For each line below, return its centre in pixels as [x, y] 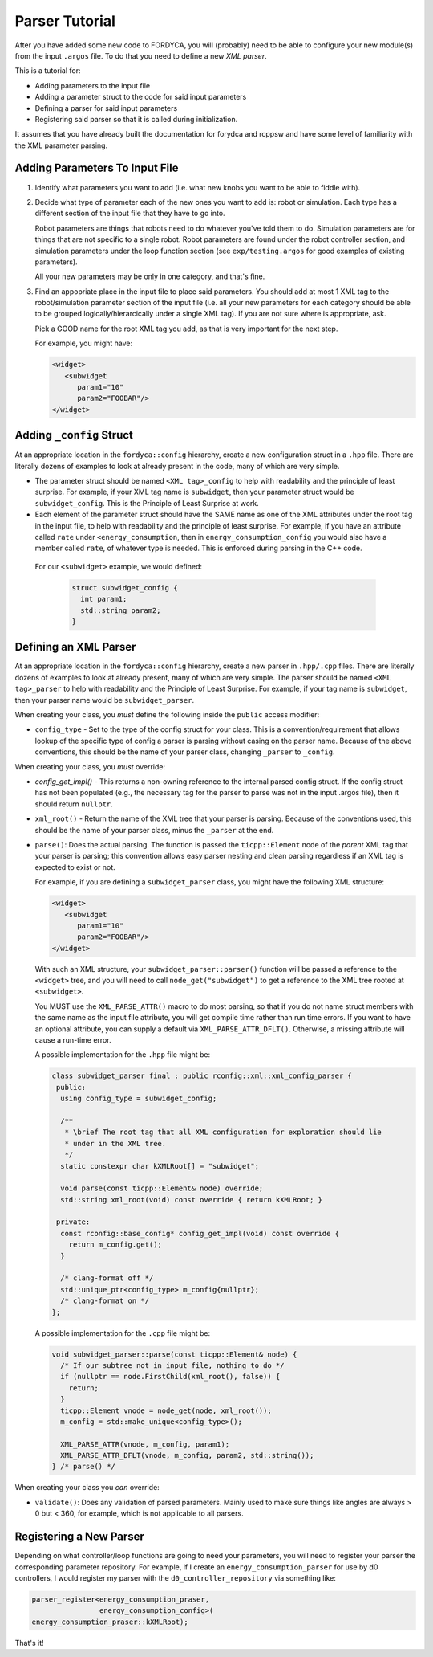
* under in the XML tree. [115, 1143]
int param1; [104, 599]
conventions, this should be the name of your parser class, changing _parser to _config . [185, 752]
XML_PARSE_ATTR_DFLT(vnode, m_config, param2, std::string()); [187, 1455]
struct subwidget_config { [125, 588]
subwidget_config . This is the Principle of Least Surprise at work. [147, 503]
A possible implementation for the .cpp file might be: [123, 1333]
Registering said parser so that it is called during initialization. [136, 119]
